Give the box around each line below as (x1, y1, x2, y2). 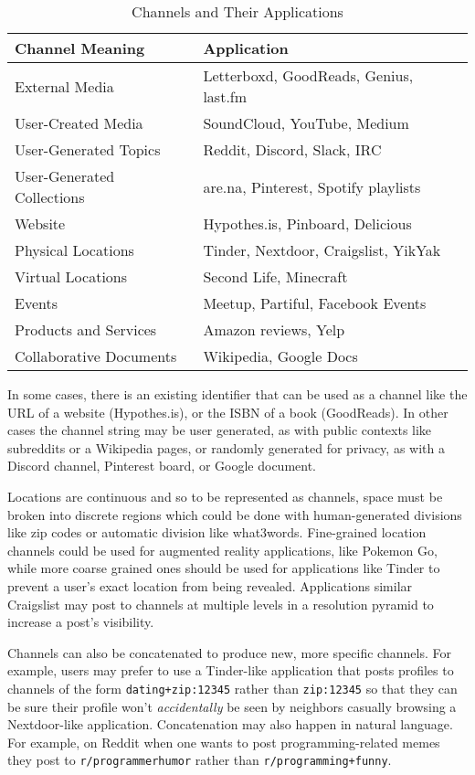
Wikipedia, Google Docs (203, 345, 358, 366)
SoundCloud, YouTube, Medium (203, 112, 409, 133)
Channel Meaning (15, 37, 145, 58)
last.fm (203, 86, 248, 107)
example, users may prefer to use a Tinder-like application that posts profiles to (7, 661, 454, 680)
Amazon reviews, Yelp (203, 319, 345, 340)
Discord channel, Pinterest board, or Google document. (7, 456, 316, 475)
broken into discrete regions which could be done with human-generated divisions (7, 504, 462, 524)
